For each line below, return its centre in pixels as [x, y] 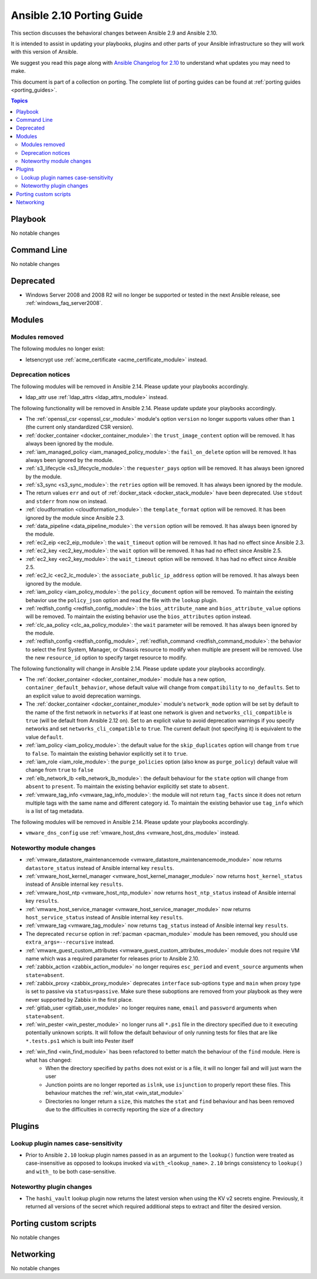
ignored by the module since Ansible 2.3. [75, 517]
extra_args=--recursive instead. [70, 942]
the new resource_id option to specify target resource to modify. [106, 658]
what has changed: [49, 1060]
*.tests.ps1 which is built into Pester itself [80, 1041]
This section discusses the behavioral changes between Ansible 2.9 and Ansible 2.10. [114, 33]
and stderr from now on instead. [67, 501]
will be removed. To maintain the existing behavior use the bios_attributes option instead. [139, 617]
